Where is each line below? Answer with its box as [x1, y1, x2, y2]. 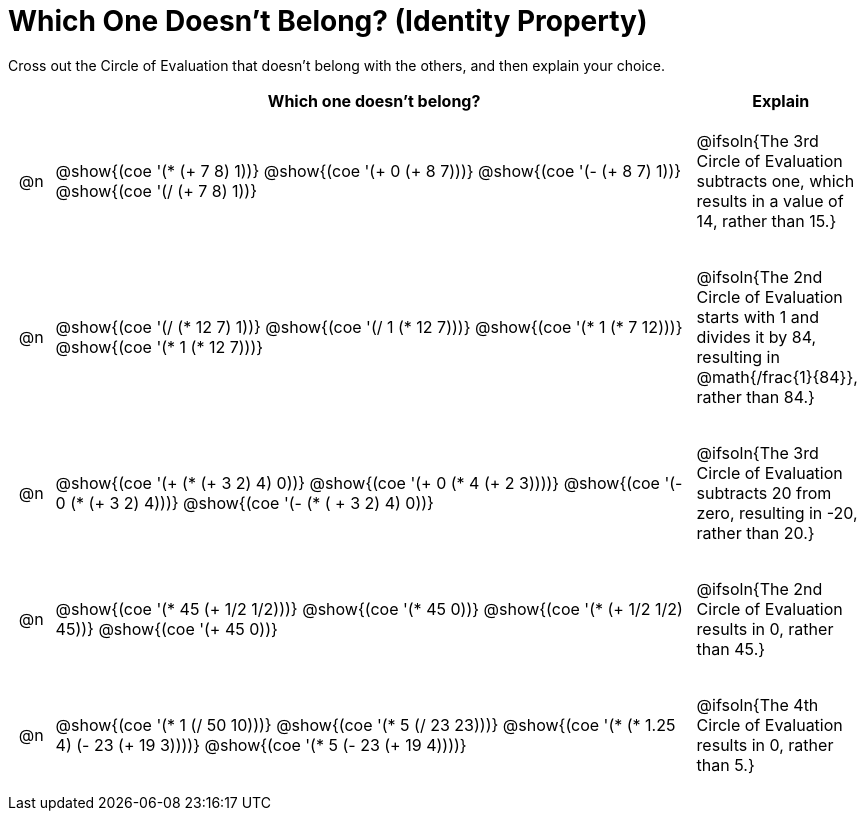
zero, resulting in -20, [696, 502, 858, 523]
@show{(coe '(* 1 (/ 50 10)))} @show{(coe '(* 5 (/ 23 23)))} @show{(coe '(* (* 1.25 [55, 714, 676, 735]
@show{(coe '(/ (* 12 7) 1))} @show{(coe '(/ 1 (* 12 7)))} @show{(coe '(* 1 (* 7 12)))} [55, 316, 683, 337]
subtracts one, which [696, 170, 855, 191]
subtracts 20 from [696, 482, 832, 503]
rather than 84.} [696, 386, 815, 407]
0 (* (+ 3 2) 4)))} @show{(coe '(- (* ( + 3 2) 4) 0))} [55, 492, 434, 513]
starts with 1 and [696, 306, 820, 327]
